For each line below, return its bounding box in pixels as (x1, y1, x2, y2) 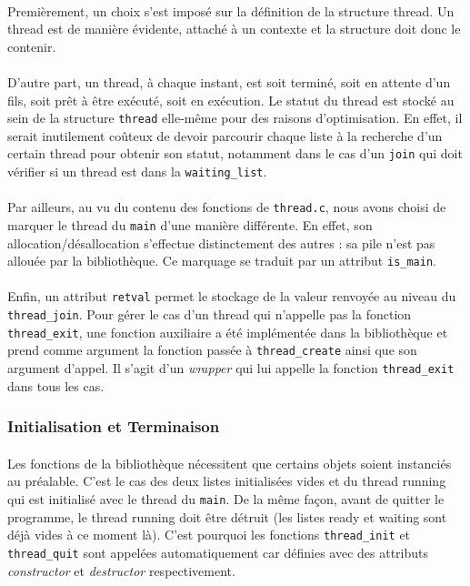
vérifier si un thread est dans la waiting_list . (7, 162, 267, 181)
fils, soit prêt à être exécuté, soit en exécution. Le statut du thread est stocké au (7, 90, 455, 109)
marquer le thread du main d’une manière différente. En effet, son (7, 215, 373, 234)
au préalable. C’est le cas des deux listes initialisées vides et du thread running (7, 471, 446, 490)
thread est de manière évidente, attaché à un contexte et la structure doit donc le (7, 19, 461, 38)
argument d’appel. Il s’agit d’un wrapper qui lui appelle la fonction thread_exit (7, 359, 455, 378)
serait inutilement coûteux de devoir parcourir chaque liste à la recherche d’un (7, 126, 443, 145)
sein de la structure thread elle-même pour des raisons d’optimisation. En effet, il (7, 108, 463, 127)
